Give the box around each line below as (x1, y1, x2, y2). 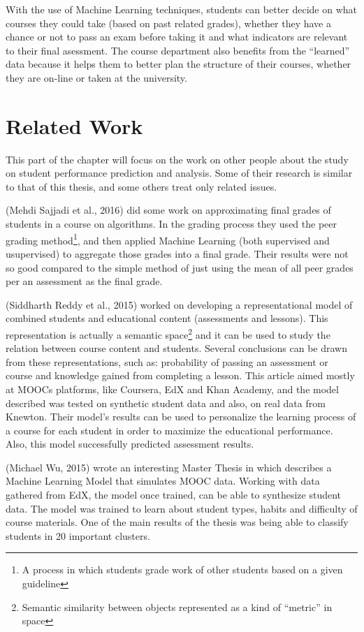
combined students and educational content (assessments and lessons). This (6, 311, 328, 325)
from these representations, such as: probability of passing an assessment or (6, 354, 328, 369)
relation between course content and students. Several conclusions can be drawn (6, 341, 347, 355)
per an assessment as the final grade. (6, 274, 163, 288)
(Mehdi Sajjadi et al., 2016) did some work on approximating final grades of (6, 203, 331, 217)
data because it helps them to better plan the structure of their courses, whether (6, 57, 351, 71)
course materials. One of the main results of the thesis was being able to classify (6, 515, 349, 529)
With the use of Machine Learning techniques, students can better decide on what (6, 2, 358, 16)
